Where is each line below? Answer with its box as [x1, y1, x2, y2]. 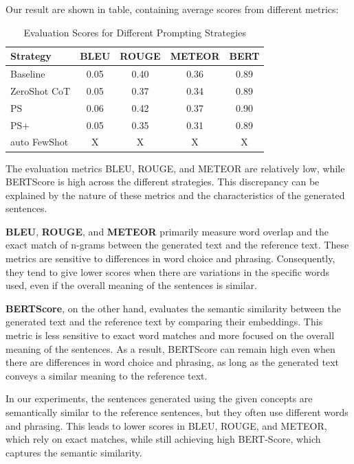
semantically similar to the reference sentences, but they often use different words [5, 405, 349, 419]
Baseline [10, 67, 45, 81]
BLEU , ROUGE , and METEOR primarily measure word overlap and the [5, 224, 329, 238]
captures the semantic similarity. [5, 445, 142, 459]
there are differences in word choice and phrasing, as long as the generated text [5, 355, 340, 369]
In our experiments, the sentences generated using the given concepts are [5, 391, 313, 406]
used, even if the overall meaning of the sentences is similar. [5, 278, 257, 292]
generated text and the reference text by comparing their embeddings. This [5, 314, 323, 329]
